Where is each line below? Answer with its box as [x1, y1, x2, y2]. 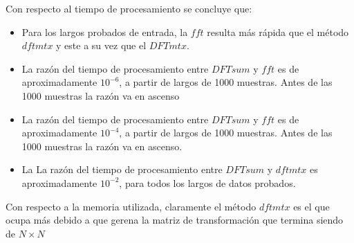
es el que [293, 199, 330, 213]
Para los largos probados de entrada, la [21, 24, 188, 39]
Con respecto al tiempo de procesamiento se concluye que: [6, 1, 252, 15]
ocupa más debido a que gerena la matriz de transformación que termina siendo [6, 213, 344, 227]
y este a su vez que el [56, 38, 147, 53]
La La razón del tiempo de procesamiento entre [21, 162, 223, 177]
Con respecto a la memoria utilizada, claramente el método [6, 199, 257, 213]
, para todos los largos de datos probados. [119, 175, 296, 190]
